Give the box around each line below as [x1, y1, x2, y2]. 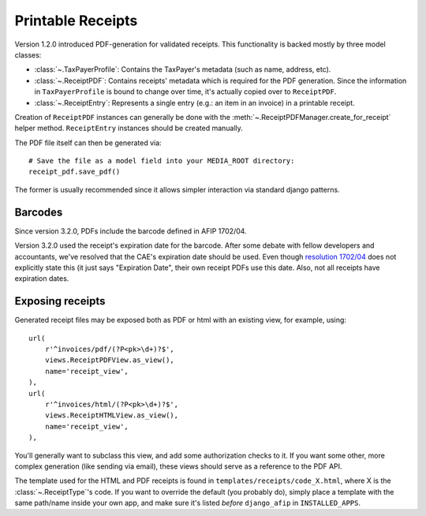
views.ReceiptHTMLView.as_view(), [44, 411, 179, 420]
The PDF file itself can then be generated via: [14, 138, 162, 148]
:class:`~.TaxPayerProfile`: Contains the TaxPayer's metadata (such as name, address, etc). [34, 65, 331, 74]
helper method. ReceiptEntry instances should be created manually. [14, 123, 244, 133]
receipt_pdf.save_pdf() [28, 167, 121, 177]
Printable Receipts [14, 12, 138, 29]
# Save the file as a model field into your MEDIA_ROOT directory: [28, 156, 295, 166]
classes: [14, 50, 42, 59]
